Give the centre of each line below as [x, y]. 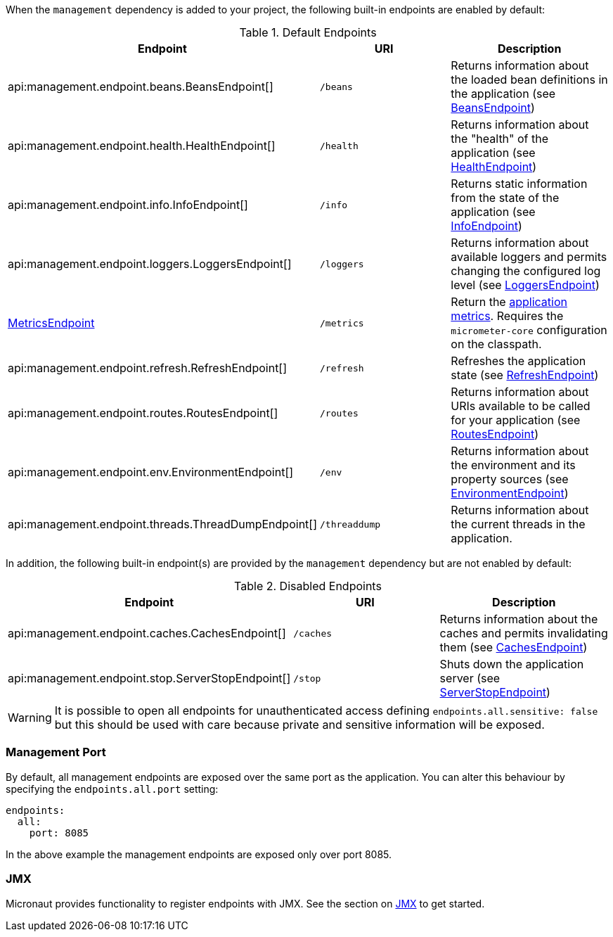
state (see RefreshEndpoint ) [525, 375]
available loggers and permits [529, 257]
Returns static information [519, 184]
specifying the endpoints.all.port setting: [112, 789]
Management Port [56, 752]
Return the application [509, 302]
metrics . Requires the [507, 316]
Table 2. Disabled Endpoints [308, 586]
